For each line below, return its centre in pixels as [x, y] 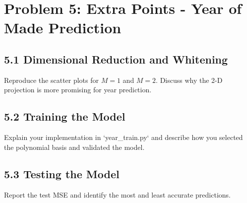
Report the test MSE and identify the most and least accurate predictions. [117, 194]
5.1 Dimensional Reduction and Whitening [116, 59]
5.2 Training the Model [65, 116]
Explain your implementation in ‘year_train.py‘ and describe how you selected [123, 137]
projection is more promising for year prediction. [78, 90]
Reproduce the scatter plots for [52, 80]
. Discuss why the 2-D [189, 80]
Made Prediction [63, 28]
